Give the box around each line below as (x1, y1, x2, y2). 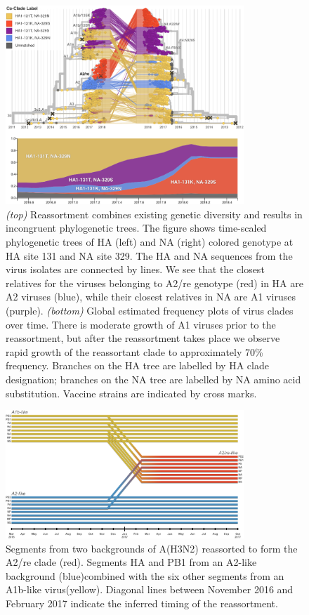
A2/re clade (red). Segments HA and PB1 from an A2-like (6, 555, 257, 569)
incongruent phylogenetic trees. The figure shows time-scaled (6, 220, 267, 235)
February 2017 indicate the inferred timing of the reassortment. (6, 595, 278, 610)
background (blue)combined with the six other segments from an (6, 568, 284, 583)
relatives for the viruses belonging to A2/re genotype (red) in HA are (6, 275, 303, 290)
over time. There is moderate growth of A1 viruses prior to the (6, 317, 276, 331)
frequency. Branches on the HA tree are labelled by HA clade (6, 358, 269, 373)
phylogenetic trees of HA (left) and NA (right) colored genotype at (6, 234, 294, 249)
